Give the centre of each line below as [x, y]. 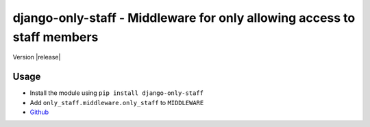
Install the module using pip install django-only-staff [116, 93]
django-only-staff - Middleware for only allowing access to [184, 18]
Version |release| [37, 57]
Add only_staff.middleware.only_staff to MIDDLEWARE [117, 102]
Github [39, 112]
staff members [56, 37]
